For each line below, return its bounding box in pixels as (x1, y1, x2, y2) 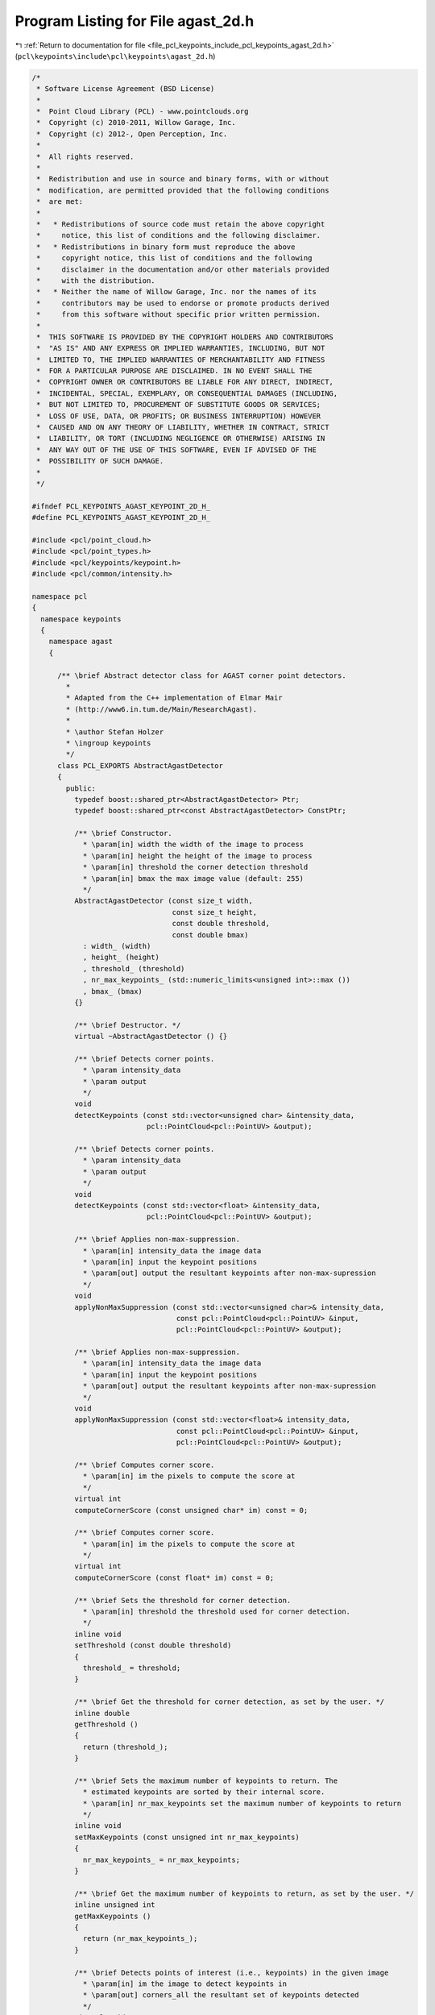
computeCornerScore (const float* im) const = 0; (73, 1573, 275, 1582)
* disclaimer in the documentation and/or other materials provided (36, 264, 329, 274)
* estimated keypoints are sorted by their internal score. (82, 1788, 325, 1797)
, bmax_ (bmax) (82, 987, 143, 995)
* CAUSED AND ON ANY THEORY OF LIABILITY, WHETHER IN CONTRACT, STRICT (36, 423, 329, 432)
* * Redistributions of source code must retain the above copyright (36, 220, 325, 229)
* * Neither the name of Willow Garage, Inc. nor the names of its (36, 287, 317, 297)
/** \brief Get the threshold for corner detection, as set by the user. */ (73, 1697, 385, 1706)
